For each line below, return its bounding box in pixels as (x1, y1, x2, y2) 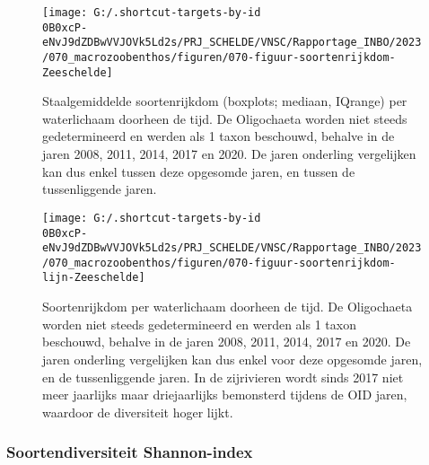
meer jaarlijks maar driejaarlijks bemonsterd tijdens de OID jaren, (42, 385, 407, 404)
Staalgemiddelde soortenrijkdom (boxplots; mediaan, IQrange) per (42, 92, 407, 110)
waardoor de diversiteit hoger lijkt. (42, 402, 233, 421)
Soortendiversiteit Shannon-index (6, 441, 253, 463)
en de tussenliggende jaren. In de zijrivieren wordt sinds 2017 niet (42, 367, 404, 386)
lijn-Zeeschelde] (42, 271, 145, 285)
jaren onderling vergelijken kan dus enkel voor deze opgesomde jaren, (42, 349, 423, 368)
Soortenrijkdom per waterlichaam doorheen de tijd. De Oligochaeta (42, 297, 413, 316)
